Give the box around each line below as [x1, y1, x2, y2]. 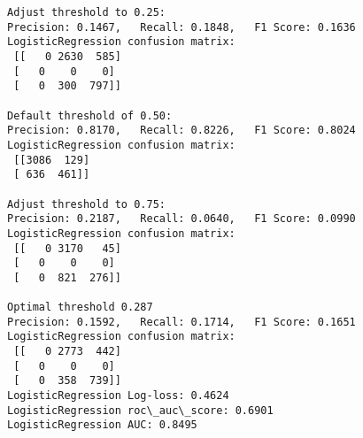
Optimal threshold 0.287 [7, 301, 153, 314]
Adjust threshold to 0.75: [7, 197, 166, 211]
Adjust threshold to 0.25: [7, 6, 166, 19]
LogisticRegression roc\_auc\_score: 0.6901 [7, 403, 274, 417]
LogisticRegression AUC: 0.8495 [7, 419, 197, 432]
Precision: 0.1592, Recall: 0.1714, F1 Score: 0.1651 [7, 315, 356, 328]
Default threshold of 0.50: [7, 109, 173, 122]
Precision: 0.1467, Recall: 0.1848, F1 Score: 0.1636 [7, 20, 356, 34]
